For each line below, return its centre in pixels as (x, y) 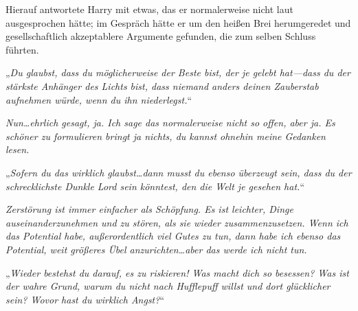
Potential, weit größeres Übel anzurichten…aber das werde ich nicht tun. (156, 249)
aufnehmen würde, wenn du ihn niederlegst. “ (99, 99)
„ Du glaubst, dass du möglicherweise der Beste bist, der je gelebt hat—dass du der (178, 72)
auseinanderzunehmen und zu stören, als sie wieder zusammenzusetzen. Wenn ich (177, 222)
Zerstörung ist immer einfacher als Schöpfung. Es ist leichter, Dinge (149, 209)
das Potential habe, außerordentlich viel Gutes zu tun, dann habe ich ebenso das (173, 236)
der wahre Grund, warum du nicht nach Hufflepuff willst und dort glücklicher (168, 286)
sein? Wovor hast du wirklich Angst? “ (85, 299)
